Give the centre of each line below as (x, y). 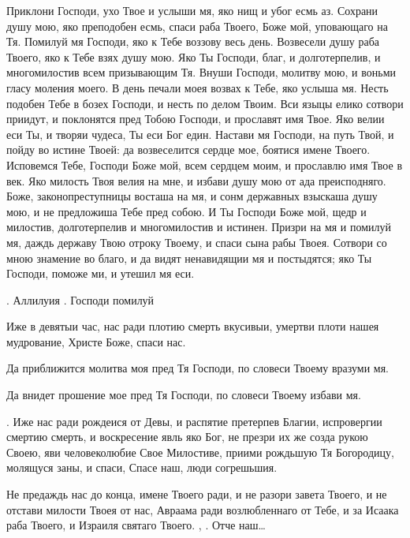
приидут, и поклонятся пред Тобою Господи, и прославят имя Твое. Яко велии (196, 119)
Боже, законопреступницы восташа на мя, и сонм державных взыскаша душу (192, 196)
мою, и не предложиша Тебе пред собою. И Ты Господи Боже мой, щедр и (186, 211)
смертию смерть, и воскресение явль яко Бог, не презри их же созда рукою (187, 437)
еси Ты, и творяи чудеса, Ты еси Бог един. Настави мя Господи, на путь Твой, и (200, 134)
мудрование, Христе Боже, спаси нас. (96, 341)
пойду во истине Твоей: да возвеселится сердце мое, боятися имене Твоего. (188, 149)
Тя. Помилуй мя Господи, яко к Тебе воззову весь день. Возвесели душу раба (193, 41)
